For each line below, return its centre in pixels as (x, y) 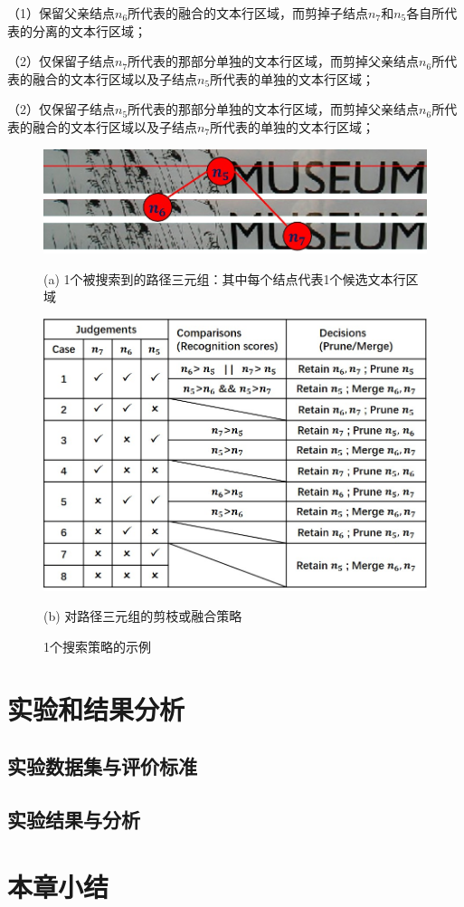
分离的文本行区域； (89, 30)
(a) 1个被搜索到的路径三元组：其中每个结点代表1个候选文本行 (225, 278)
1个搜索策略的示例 (97, 647)
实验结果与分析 (74, 820)
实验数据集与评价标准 (102, 766)
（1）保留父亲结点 (61, 13)
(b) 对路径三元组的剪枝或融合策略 (143, 616)
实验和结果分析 (96, 708)
